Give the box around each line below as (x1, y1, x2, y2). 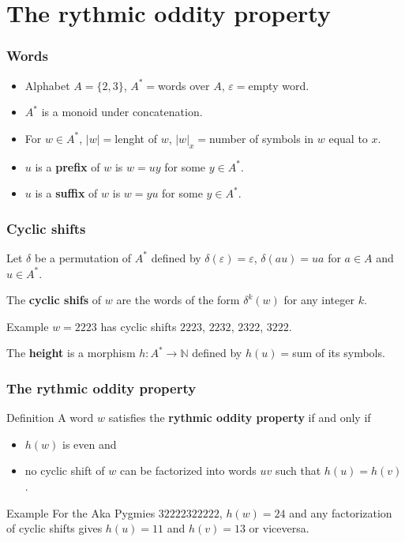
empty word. (248, 77, 309, 93)
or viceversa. (249, 520, 309, 536)
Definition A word (6, 409, 94, 426)
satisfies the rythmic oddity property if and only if (108, 409, 371, 426)
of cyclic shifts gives (6, 520, 103, 536)
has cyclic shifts (100, 318, 177, 334)
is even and (62, 435, 117, 452)
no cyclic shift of (24, 462, 105, 479)
